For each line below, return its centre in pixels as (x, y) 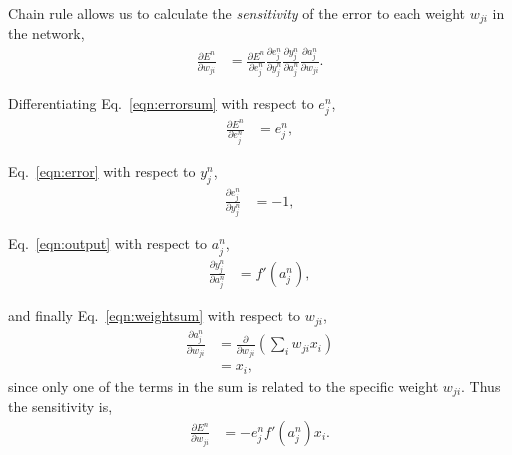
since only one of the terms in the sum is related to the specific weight (223, 385)
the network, (46, 33)
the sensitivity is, (60, 406)
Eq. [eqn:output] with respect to (108, 243)
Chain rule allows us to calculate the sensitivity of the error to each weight (236, 13)
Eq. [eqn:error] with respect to (102, 170)
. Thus (481, 385)
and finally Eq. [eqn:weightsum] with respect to (154, 315)
